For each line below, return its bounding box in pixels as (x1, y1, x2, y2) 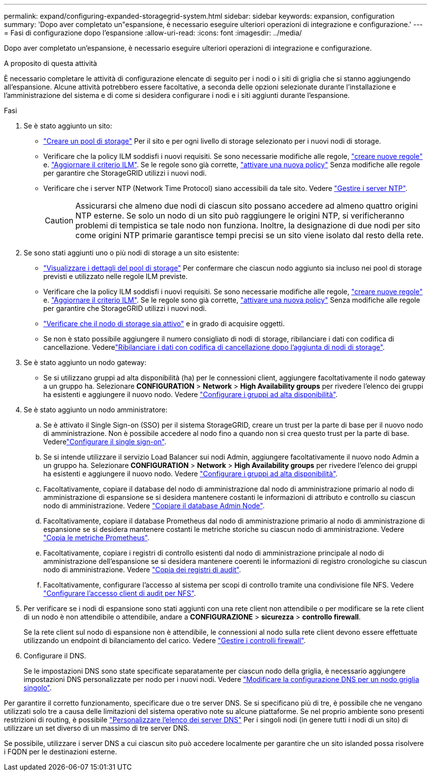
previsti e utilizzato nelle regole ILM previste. (43, 272, 188, 280)
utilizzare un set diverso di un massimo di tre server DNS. (4, 724, 190, 732)
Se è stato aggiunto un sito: (24, 122, 112, 130)
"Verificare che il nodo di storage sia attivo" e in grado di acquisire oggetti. (43, 319, 285, 328)
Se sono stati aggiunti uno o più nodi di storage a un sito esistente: (24, 248, 239, 257)
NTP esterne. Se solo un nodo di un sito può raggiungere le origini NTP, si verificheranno (75, 211, 404, 220)
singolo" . (24, 683, 52, 692)
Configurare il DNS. (24, 651, 86, 660)
